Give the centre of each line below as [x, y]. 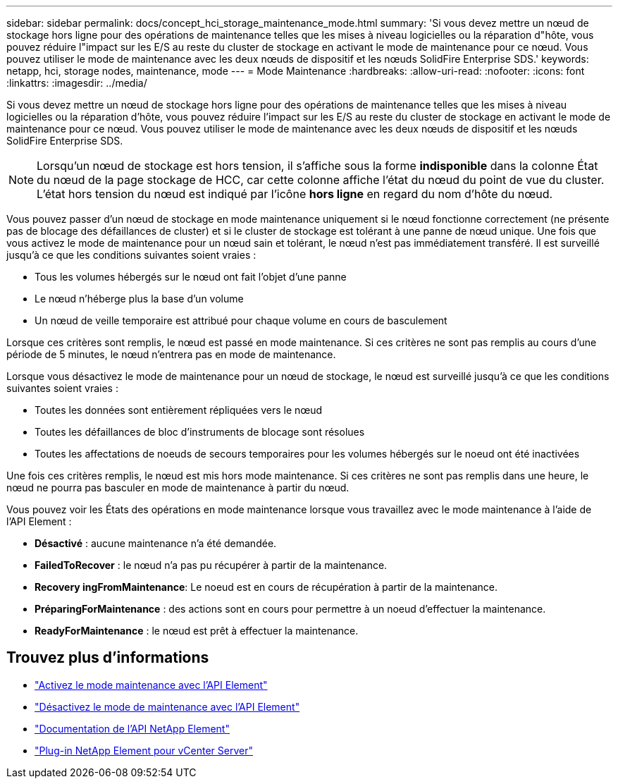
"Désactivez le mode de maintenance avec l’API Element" [167, 706]
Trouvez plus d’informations [108, 658]
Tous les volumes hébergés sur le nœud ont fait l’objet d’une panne [191, 277]
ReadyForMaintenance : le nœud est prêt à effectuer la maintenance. [197, 631]
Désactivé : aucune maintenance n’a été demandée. [156, 543]
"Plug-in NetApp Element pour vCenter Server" [144, 750]
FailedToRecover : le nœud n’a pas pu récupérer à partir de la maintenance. [211, 565]
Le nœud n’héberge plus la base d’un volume [139, 299]
